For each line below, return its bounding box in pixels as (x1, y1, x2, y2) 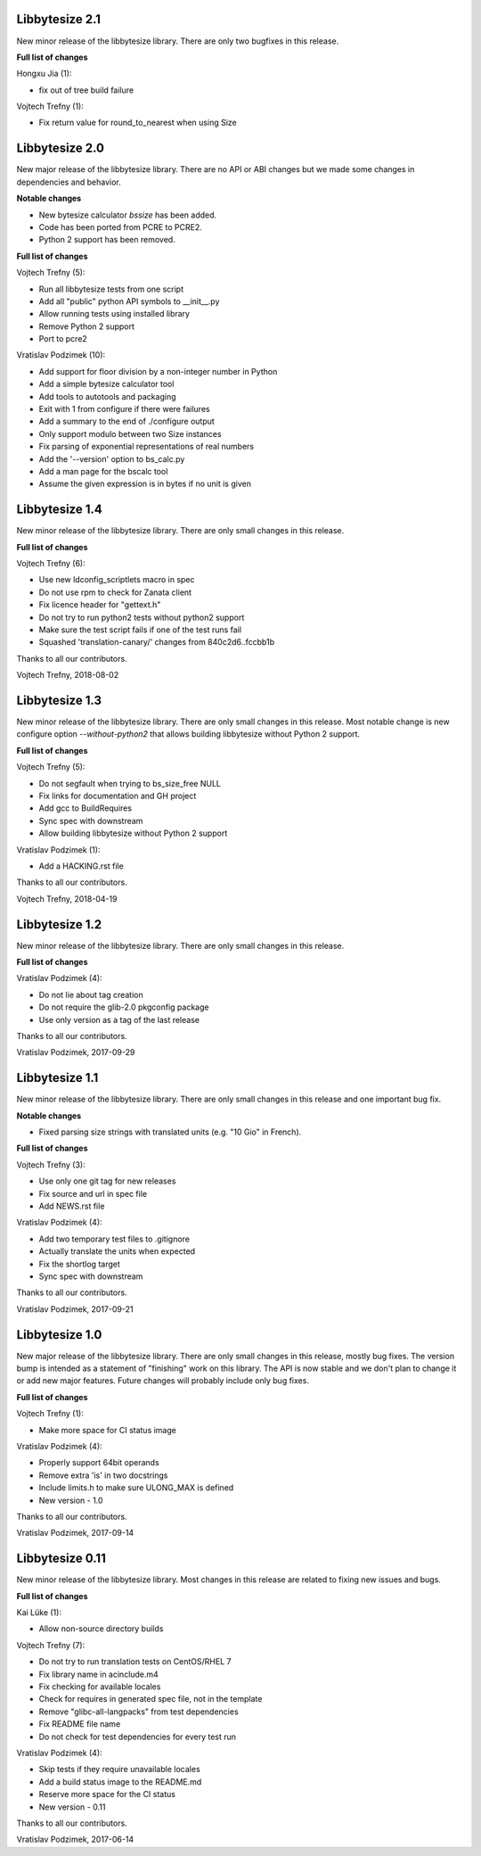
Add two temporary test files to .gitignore (38, 1233, 191, 1244)
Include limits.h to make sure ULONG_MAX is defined (38, 1482, 234, 1493)
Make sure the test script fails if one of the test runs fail (38, 624, 242, 635)
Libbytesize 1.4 (16, 502, 102, 517)
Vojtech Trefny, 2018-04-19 (16, 893, 118, 904)
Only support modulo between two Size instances (38, 428, 222, 439)
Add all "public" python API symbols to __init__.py (38, 295, 220, 307)
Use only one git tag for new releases (38, 1175, 176, 1186)
